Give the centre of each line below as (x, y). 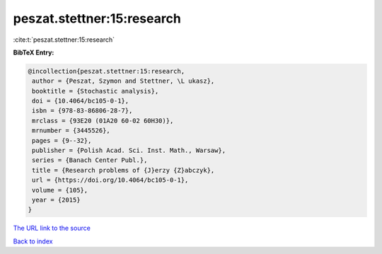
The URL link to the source (52, 228)
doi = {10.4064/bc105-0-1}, (81, 101)
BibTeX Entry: (34, 52)
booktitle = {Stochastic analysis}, (95, 91)
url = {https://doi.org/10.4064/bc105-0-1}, (110, 180)
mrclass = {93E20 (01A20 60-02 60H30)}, (103, 121)
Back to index (33, 241)
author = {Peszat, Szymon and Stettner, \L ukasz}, (123, 81)
